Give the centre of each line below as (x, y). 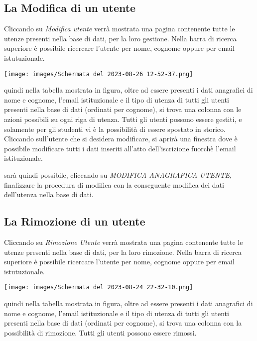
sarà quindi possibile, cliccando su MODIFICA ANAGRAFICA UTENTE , (118, 174)
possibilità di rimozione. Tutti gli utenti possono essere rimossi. (100, 332)
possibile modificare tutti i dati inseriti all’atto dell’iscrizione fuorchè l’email (120, 148)
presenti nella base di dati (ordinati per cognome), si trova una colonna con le (123, 109)
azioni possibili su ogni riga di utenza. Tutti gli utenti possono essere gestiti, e (123, 119)
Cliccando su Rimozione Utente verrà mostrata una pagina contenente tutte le (124, 242)
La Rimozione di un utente (75, 221)
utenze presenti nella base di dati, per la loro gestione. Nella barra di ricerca (120, 38)
